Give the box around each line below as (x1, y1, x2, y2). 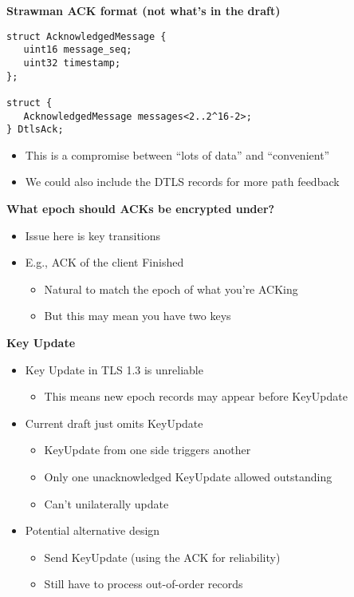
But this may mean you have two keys (44, 307, 231, 324)
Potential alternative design (25, 522, 160, 539)
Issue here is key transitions (25, 227, 161, 243)
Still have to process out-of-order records (44, 575, 243, 592)
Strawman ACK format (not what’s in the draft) (6, 2, 281, 18)
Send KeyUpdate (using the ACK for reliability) (44, 548, 281, 565)
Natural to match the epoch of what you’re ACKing (44, 280, 298, 297)
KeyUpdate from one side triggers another (44, 441, 251, 458)
